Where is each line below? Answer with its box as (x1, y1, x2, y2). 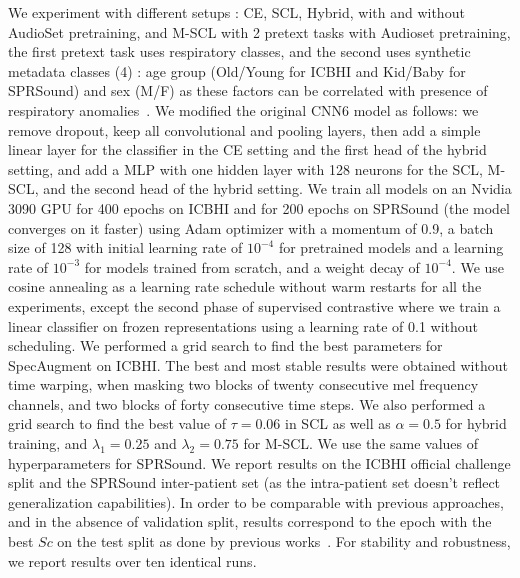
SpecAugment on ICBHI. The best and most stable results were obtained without (8, 354, 508, 375)
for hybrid (445, 413, 507, 434)
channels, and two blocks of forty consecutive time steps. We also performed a (8, 393, 486, 414)
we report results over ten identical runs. (8, 550, 257, 571)
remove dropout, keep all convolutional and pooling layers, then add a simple (8, 119, 481, 140)
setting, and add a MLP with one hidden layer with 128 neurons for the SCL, (8, 158, 483, 179)
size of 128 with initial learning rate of (8, 237, 243, 258)
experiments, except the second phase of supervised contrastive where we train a (8, 295, 501, 316)
